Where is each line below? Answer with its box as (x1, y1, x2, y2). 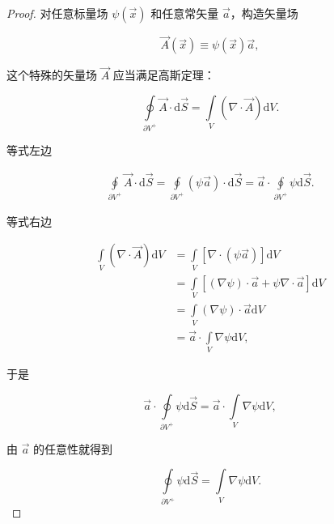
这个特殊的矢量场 (6, 66, 97, 83)
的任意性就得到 (33, 440, 113, 457)
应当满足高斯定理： (112, 66, 215, 83)
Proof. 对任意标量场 (6, 5, 108, 21)
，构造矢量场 (230, 5, 298, 21)
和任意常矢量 (150, 5, 219, 21)
